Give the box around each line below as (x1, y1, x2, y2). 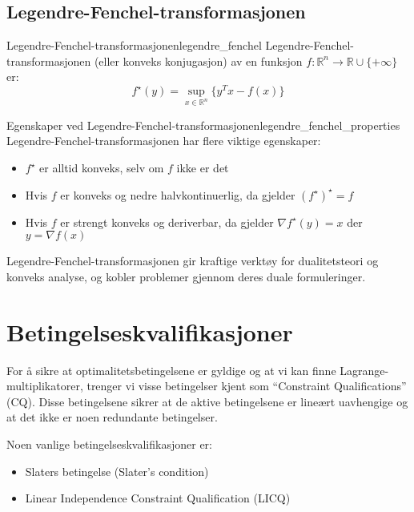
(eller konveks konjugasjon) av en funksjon (94, 52, 303, 69)
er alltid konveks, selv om (39, 159, 164, 176)
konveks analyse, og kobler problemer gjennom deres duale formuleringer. (6, 268, 366, 284)
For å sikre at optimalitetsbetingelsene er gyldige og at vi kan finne (6, 361, 336, 378)
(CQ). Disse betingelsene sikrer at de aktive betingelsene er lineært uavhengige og (6, 393, 408, 409)
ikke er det (176, 159, 229, 176)
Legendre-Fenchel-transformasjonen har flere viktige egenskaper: (6, 132, 321, 149)
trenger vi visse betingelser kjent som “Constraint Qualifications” (86, 377, 407, 394)
